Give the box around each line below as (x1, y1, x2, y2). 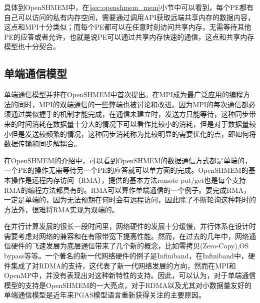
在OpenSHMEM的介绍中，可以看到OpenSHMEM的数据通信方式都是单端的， (4, 155, 252, 165)
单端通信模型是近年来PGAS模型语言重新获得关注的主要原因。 (4, 289, 205, 300)
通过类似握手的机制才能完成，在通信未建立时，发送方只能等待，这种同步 (10, 109, 249, 119)
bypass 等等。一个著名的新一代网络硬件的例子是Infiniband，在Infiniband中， (4, 250, 248, 261)
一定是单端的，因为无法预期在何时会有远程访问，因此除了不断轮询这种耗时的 (4, 194, 256, 205)
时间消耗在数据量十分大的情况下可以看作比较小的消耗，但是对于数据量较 (17, 118, 256, 129)
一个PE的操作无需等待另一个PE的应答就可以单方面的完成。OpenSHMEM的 (4, 165, 248, 175)
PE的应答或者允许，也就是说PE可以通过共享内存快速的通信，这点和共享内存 (4, 31, 254, 42)
